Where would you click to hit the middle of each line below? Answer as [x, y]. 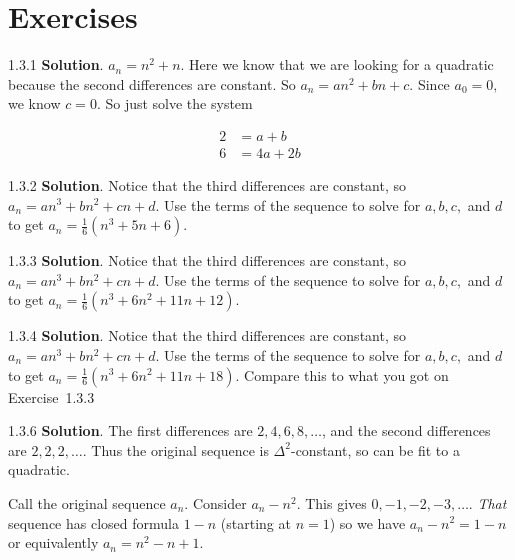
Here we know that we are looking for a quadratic [341, 64]
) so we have [367, 522]
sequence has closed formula [93, 522]
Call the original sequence [87, 502]
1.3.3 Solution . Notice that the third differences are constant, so [207, 260]
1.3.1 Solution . [56, 64]
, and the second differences [406, 430]
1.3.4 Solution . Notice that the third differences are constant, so [207, 335]
